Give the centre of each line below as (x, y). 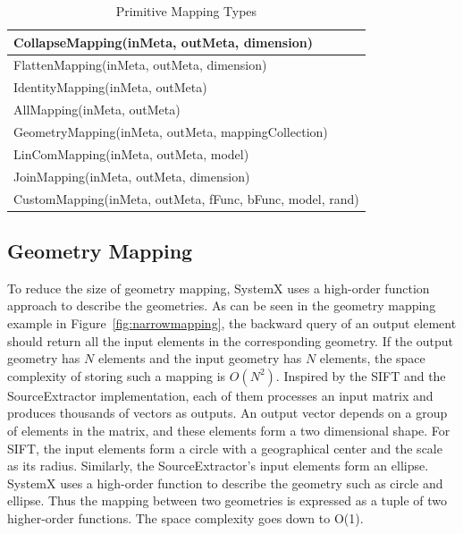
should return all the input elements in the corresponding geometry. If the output (231, 340)
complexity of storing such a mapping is (117, 375)
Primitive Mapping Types (186, 11)
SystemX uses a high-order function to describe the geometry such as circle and (225, 483)
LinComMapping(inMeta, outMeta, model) (131, 153)
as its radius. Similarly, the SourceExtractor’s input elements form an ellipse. (218, 466)
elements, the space (372, 358)
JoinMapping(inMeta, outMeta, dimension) (132, 176)
